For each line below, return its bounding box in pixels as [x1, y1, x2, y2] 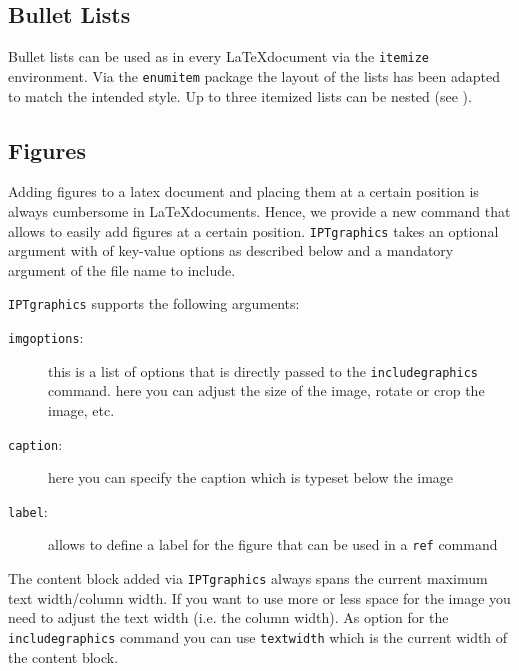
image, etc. [48, 399, 115, 420]
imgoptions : [8, 327, 84, 347]
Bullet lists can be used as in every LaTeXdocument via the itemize [8, 46, 430, 67]
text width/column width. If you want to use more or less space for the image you [8, 587, 511, 608]
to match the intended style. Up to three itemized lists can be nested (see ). [8, 85, 472, 106]
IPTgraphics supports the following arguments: [8, 293, 300, 314]
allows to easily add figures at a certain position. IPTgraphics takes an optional [8, 220, 499, 241]
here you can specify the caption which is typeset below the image [48, 467, 454, 488]
